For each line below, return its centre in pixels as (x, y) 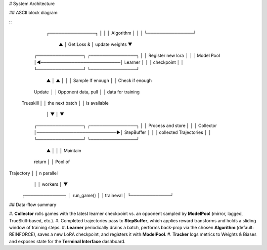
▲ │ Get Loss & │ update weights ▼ (95, 44)
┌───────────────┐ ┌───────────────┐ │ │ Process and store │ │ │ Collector (125, 125)
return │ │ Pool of (52, 162)
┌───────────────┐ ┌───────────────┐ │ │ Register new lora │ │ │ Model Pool (127, 55)
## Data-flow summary (33, 205)
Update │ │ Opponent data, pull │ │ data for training (87, 92)
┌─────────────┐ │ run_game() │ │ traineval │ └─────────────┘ (98, 196)
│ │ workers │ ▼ (51, 184)
